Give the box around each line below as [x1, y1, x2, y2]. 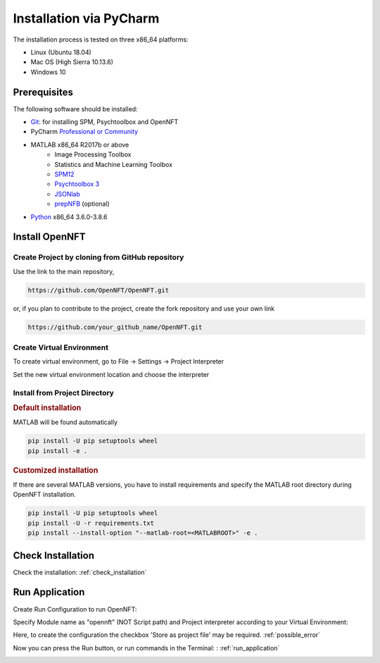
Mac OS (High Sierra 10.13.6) [30, 58, 114, 66]
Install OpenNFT [13, 231, 86, 243]
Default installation [13, 403, 82, 413]
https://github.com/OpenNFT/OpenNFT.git [27, 286, 169, 294]
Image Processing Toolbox [54, 150, 132, 159]
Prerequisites [13, 86, 73, 98]
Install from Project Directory [13, 388, 114, 397]
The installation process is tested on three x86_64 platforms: [13, 35, 189, 44]
